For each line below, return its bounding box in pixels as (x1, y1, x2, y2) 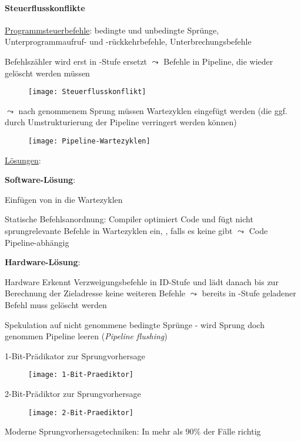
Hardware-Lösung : (5, 256, 81, 268)
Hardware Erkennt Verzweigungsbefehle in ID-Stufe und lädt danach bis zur (5, 275, 279, 288)
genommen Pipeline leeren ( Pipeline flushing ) (5, 330, 168, 342)
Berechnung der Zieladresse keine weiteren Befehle (5, 287, 186, 299)
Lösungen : (5, 153, 41, 166)
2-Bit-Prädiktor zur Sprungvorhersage (5, 387, 141, 400)
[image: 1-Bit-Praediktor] (28, 370, 133, 379)
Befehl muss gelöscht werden (5, 299, 107, 311)
